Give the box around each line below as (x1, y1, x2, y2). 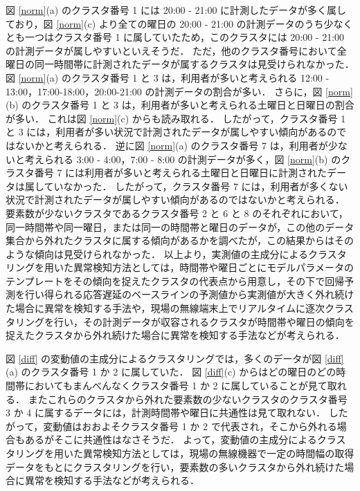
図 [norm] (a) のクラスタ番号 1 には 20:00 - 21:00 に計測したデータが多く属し (6, 3, 347, 17)
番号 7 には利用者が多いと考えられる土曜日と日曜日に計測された (34, 165, 327, 180)
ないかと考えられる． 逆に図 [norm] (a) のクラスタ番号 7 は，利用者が (15, 138, 328, 152)
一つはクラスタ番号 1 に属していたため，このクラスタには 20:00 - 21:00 (24, 30, 345, 44)
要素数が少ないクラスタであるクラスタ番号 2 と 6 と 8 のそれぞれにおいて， (6, 205, 348, 220)
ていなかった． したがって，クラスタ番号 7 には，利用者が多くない (44, 178, 348, 193)
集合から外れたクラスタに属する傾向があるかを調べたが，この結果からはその (6, 233, 354, 248)
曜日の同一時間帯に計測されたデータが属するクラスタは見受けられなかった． (6, 57, 354, 71)
